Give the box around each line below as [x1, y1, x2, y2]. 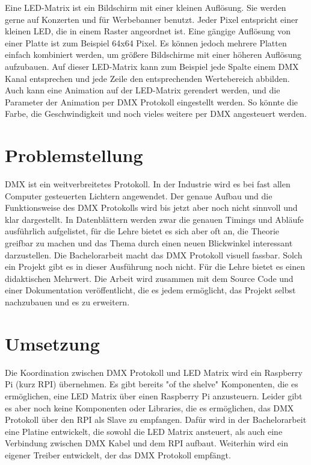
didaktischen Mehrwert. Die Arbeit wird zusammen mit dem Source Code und [5, 272, 294, 284]
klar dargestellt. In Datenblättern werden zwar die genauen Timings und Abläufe [5, 213, 304, 225]
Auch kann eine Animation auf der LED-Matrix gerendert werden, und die [5, 84, 280, 96]
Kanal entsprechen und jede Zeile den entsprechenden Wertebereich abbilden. [5, 72, 290, 84]
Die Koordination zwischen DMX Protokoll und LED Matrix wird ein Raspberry [5, 366, 303, 378]
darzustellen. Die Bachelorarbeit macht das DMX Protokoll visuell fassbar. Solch [5, 248, 303, 261]
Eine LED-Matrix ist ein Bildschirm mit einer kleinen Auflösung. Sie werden [5, 1, 286, 13]
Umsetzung [5, 331, 100, 355]
